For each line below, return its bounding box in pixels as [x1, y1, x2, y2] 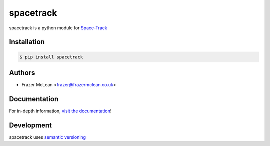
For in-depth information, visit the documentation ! [9, 108, 112, 114]
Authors [9, 68, 35, 77]
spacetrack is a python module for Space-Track [9, 25, 107, 31]
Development [9, 121, 52, 129]
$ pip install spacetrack [19, 54, 83, 60]
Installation [9, 38, 45, 46]
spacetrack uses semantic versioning [9, 134, 86, 140]
